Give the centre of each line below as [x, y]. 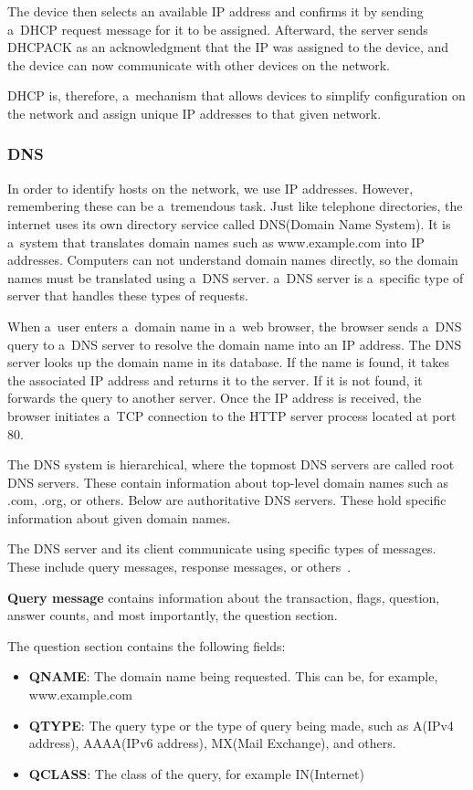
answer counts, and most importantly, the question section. [173, 615]
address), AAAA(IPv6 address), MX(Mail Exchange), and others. [212, 743]
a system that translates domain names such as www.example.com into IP [216, 242]
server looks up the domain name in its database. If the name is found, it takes [228, 362]
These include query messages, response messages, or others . [179, 567]
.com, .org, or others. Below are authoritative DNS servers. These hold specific [227, 500]
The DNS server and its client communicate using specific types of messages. [222, 548]
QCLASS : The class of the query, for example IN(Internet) [196, 773]
